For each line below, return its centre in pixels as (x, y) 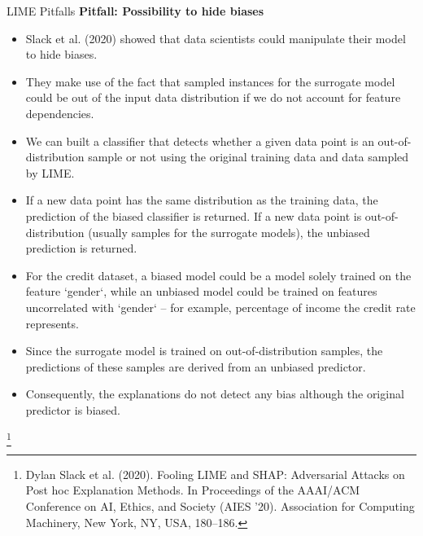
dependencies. (60, 113)
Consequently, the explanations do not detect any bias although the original (215, 394)
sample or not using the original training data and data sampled (249, 157)
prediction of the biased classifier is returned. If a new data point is (194, 215)
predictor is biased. (73, 409)
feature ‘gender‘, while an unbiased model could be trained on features (201, 291)
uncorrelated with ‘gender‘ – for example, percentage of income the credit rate (220, 307)
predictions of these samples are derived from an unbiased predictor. (196, 366)
